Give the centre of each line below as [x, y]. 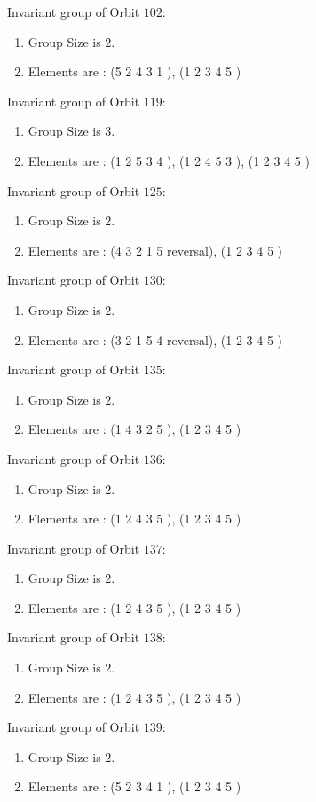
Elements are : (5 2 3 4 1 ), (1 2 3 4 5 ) [134, 786]
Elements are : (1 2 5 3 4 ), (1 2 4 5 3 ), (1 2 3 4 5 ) [169, 160]
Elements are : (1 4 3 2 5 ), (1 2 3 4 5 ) [134, 429]
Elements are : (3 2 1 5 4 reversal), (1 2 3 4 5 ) [155, 339]
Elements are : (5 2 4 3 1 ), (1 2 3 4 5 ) [134, 71]
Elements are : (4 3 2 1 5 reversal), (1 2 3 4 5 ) [155, 250]
